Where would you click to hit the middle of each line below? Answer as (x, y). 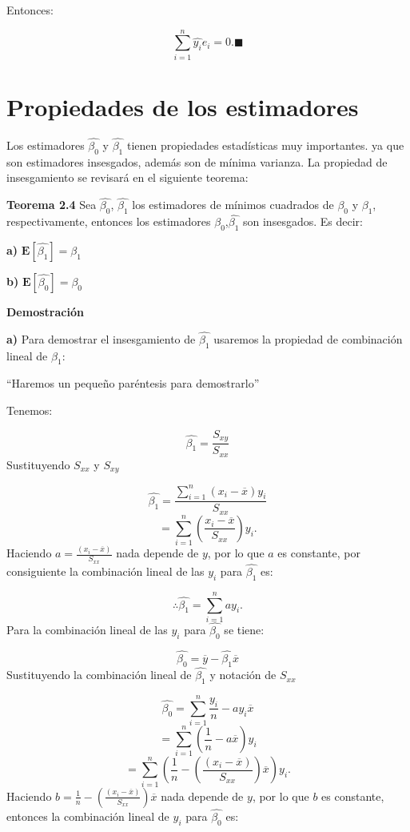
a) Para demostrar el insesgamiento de (101, 338)
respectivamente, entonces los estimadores (109, 221)
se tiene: (244, 630)
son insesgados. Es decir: (303, 221)
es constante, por (319, 553)
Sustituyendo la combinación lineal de (99, 675)
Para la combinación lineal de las (87, 630)
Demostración (45, 312)
